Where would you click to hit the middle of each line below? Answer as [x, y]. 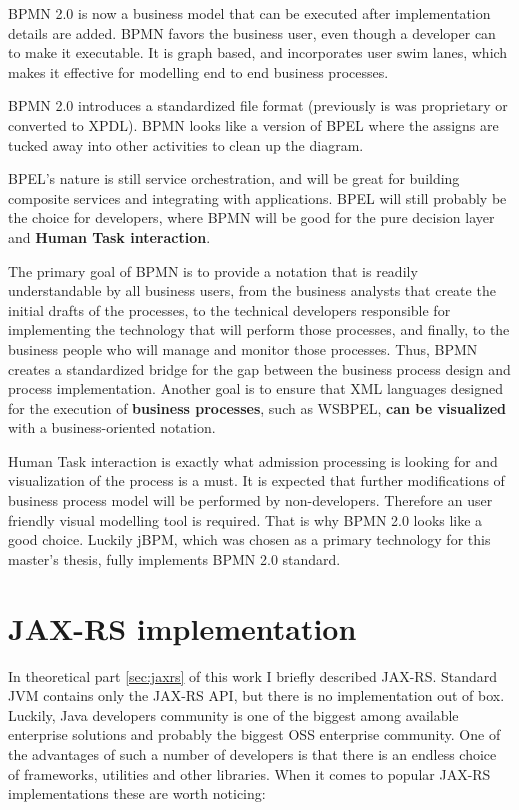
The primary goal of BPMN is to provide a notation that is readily [213, 270]
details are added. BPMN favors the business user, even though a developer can [252, 32]
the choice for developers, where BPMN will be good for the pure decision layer [251, 217]
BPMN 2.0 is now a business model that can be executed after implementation [249, 13]
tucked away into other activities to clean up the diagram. [186, 144]
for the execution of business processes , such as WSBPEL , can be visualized [257, 407]
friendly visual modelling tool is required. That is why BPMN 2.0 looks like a [245, 519]
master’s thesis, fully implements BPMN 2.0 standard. [174, 558]
